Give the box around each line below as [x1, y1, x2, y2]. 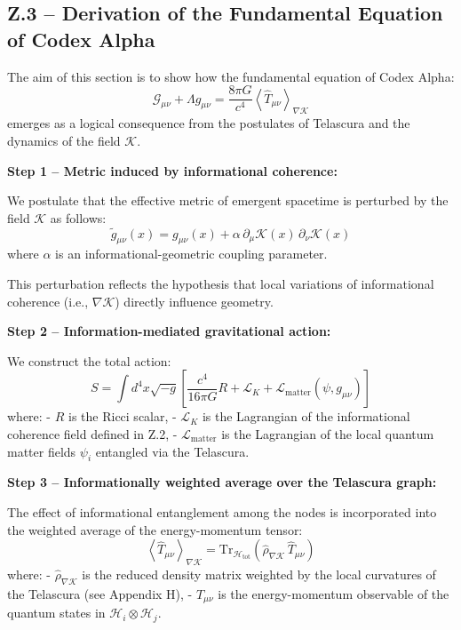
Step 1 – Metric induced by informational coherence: [7, 161, 338, 179]
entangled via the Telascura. [95, 442, 250, 460]
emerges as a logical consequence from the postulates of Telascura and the [7, 114, 410, 132]
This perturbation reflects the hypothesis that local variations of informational [7, 275, 434, 293]
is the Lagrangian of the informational [202, 407, 410, 426]
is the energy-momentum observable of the [218, 584, 449, 602]
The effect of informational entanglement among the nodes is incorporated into [7, 502, 437, 521]
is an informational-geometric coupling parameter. [55, 244, 328, 263]
